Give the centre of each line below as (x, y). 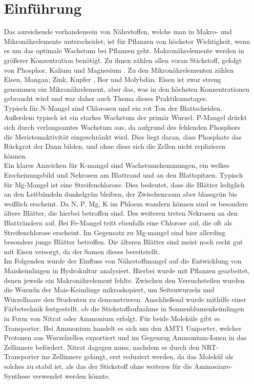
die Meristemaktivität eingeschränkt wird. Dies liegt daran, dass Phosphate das (123, 136)
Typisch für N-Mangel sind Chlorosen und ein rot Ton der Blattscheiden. (113, 108)
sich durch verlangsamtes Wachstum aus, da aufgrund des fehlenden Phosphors (122, 127)
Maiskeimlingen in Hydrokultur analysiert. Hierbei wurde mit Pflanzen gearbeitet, (127, 270)
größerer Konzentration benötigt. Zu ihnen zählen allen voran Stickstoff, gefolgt (123, 60)
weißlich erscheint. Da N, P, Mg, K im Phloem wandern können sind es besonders (126, 203)
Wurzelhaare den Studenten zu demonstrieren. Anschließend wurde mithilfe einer (125, 299)
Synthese (17, 375)
